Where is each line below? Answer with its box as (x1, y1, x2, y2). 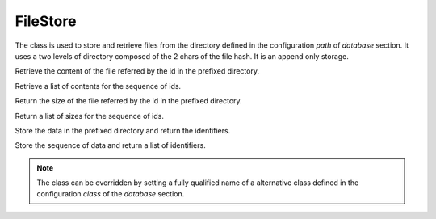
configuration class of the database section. (36, 189, 185, 199)
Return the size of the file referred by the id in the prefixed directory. (15, 96, 242, 106)
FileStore (15, 12, 77, 30)
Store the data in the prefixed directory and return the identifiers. (15, 125, 231, 135)
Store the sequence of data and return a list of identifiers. (15, 141, 206, 150)
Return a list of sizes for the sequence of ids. (15, 111, 165, 120)
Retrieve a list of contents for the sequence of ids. (15, 81, 182, 91)
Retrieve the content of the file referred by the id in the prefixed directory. (15, 66, 260, 76)
